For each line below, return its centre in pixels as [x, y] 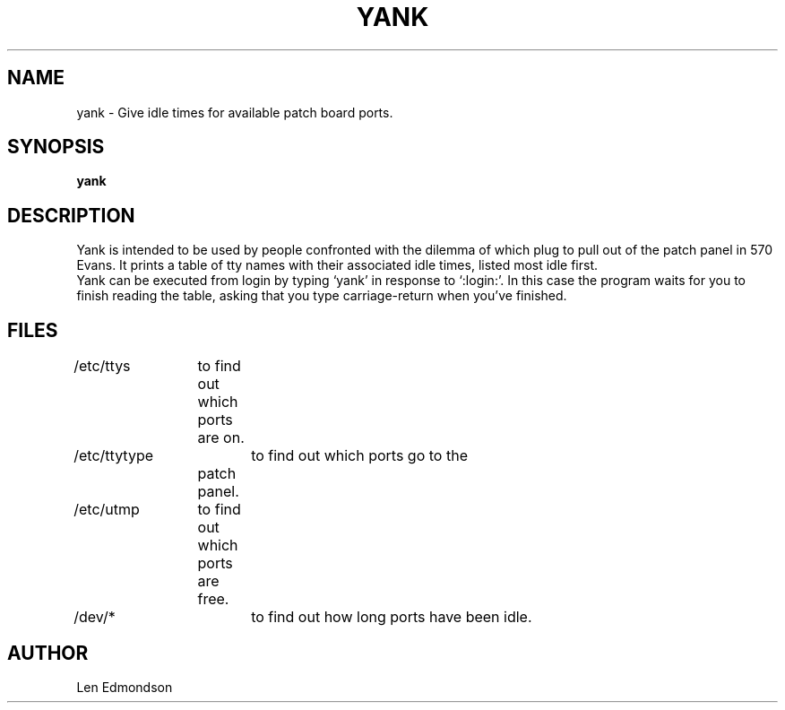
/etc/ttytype [114, 456]
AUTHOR [48, 653]
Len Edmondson [125, 687]
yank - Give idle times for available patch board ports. [235, 112]
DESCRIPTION [71, 215]
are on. [221, 438]
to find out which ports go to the [359, 456]
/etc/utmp [107, 510]
